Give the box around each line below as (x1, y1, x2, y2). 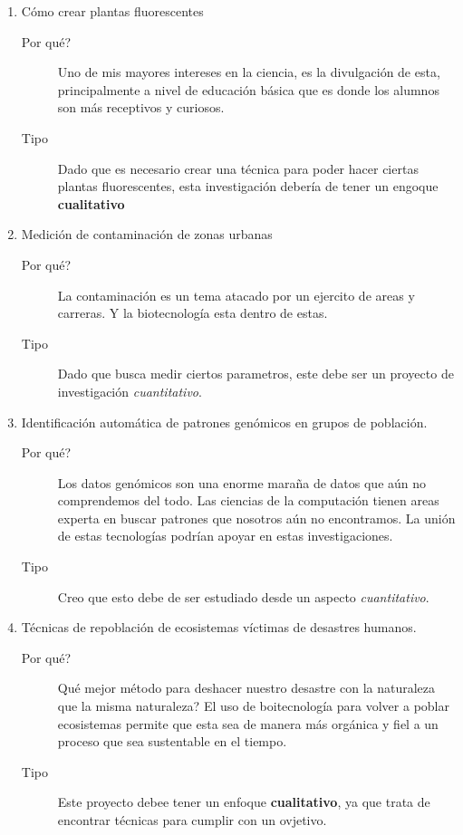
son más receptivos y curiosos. (57, 98, 225, 117)
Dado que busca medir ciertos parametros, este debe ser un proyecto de (57, 364, 454, 383)
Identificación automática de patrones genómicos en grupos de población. (21, 412, 428, 431)
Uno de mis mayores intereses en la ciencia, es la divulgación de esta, (57, 62, 440, 82)
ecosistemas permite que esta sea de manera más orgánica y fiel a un (57, 714, 439, 733)
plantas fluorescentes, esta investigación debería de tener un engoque (57, 177, 439, 196)
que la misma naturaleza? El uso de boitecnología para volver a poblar (57, 696, 449, 715)
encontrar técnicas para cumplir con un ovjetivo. (57, 811, 327, 829)
